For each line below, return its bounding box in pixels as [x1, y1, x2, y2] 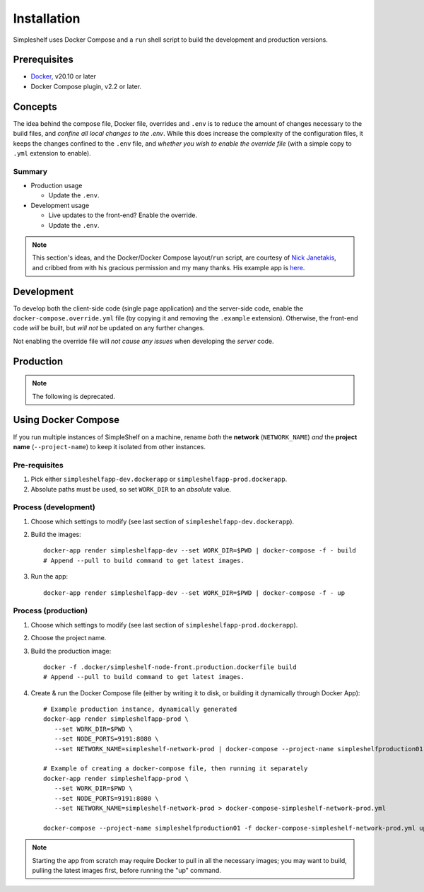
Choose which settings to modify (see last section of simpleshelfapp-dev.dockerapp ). [30, 517, 295, 526]
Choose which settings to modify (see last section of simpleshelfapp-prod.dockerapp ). [30, 620, 298, 629]
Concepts [13, 100, 57, 112]
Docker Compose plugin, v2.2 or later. [30, 82, 141, 91]
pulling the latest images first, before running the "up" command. [32, 866, 222, 874]
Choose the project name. [30, 634, 107, 642]
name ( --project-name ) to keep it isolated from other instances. [13, 442, 206, 451]
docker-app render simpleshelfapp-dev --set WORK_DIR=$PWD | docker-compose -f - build [43, 547, 357, 555]
